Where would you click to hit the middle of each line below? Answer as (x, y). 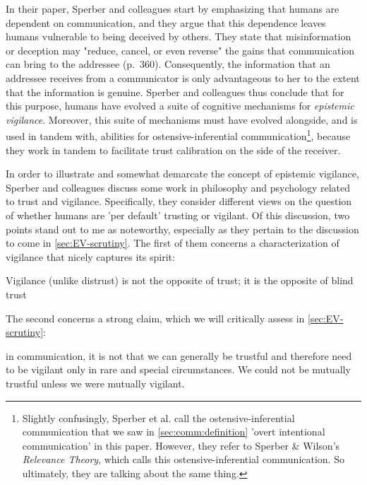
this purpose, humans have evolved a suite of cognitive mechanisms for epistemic (180, 106)
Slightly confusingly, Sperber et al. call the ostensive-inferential (158, 417)
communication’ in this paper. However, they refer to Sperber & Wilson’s (181, 445)
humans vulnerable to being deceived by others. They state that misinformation (179, 36)
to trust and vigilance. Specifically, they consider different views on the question (179, 201)
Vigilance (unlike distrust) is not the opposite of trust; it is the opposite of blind (180, 280)
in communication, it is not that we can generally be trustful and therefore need (179, 355)
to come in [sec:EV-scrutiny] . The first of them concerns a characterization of (173, 243)
